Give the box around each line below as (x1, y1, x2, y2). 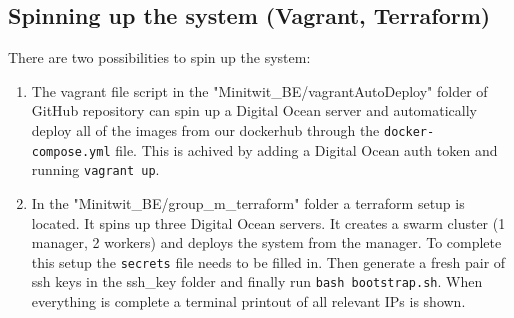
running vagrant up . (31, 159, 160, 180)
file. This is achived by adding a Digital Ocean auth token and (115, 139, 498, 160)
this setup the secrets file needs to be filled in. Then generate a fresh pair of (31, 251, 506, 272)
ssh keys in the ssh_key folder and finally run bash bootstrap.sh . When (31, 271, 483, 292)
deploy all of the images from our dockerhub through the (31, 119, 380, 140)
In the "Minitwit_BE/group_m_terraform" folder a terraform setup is (31, 192, 465, 213)
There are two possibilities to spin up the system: (8, 47, 311, 68)
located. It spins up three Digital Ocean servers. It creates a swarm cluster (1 (31, 212, 506, 233)
